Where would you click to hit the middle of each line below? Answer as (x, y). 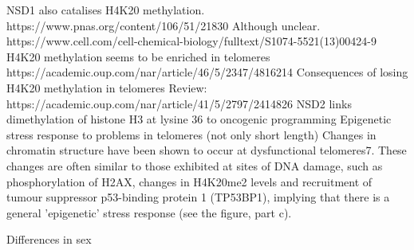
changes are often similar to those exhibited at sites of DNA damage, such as (195, 165)
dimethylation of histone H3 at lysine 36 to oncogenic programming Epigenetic (199, 119)
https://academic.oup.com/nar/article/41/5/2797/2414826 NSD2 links (179, 103)
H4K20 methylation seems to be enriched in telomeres (138, 56)
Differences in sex (49, 239)
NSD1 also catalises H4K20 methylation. (106, 10)
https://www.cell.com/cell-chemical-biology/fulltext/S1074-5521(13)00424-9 (192, 41)
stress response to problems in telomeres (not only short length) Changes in (191, 134)
